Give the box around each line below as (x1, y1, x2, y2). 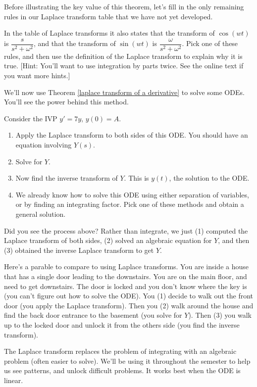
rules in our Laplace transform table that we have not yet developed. (4, 11, 213, 21)
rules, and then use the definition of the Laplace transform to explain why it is (4, 50, 243, 61)
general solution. (15, 208, 66, 219)
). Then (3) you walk (188, 310, 252, 320)
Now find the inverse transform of (15, 173, 118, 183)
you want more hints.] (4, 70, 70, 81)
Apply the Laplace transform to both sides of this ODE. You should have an (15, 130, 248, 140)
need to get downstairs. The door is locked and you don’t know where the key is (4, 281, 247, 291)
